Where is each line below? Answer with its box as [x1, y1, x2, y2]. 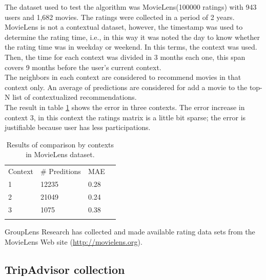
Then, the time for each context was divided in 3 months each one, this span [5, 51, 245, 62]
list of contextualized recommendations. [12, 92, 137, 102]
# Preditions [40, 166, 81, 177]
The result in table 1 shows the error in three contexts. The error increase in [5, 101, 245, 112]
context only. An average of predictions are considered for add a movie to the [5, 81, 248, 92]
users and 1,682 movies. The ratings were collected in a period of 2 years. [5, 11, 235, 22]
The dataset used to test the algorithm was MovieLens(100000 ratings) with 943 [5, 2, 257, 12]
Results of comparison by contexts [6, 139, 114, 149]
